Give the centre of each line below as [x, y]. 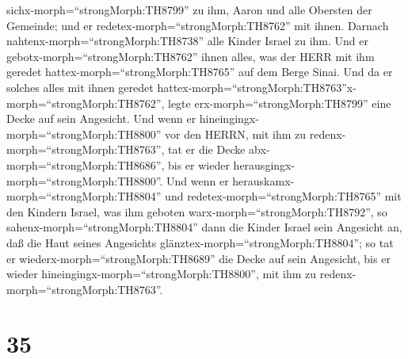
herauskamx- [263, 180]
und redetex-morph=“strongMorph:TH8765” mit [283, 196]
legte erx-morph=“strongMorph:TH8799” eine [280, 103]
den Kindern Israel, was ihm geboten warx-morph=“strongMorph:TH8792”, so [197, 211]
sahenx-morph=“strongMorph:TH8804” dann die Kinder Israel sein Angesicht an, [204, 227]
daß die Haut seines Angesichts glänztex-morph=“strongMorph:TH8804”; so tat [200, 242]
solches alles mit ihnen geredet [80, 87]
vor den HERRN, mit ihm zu [236, 134]
